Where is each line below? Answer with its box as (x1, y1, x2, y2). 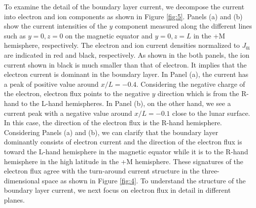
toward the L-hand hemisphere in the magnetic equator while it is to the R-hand (4, 146, 248, 156)
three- (201, 166, 219, 176)
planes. (4, 194, 25, 205)
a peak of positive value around (4, 78, 99, 89)
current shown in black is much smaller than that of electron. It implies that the (4, 59, 247, 69)
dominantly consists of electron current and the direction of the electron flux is (4, 137, 242, 147)
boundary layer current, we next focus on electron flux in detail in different (4, 185, 231, 195)
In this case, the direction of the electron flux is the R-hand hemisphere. (4, 117, 222, 128)
